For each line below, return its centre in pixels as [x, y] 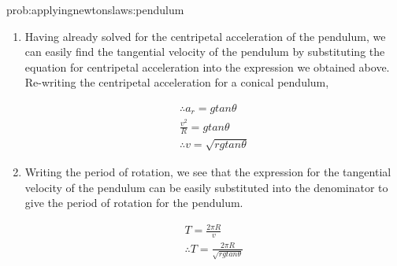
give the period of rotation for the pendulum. [134, 203]
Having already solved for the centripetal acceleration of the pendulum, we [205, 36]
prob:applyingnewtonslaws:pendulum [95, 9]
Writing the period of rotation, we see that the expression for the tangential [208, 171]
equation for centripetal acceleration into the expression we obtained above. [207, 66]
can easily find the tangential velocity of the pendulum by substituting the [205, 52]
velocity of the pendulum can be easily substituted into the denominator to [206, 187]
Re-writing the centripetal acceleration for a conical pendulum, [177, 82]
